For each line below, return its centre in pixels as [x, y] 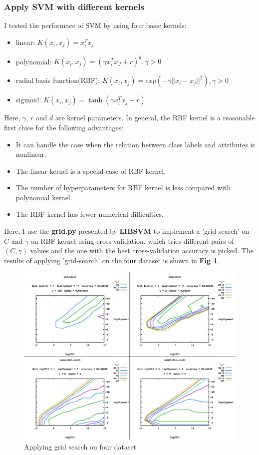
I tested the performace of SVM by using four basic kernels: [95, 25]
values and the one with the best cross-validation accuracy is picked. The [142, 250]
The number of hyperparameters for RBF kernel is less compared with [123, 188]
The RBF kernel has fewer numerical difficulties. [90, 214]
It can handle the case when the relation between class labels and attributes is [135, 144]
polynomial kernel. [44, 197]
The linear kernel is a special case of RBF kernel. [91, 171]
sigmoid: [28, 100]
